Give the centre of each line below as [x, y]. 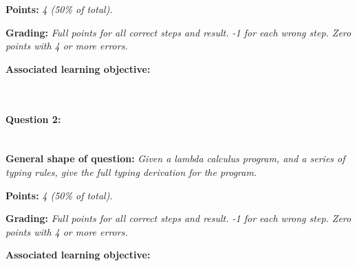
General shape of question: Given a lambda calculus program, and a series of [175, 158]
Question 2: [33, 119]
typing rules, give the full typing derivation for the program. [131, 171]
